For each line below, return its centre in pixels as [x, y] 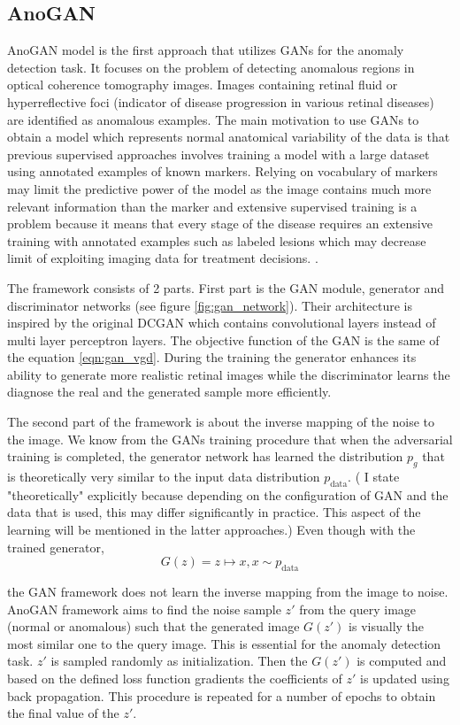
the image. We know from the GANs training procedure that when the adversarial [230, 439]
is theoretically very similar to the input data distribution [164, 477]
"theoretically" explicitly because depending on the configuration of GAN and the [228, 494]
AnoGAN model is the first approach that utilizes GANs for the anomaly [206, 50]
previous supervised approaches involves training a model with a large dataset [218, 154]
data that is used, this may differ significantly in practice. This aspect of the [214, 512]
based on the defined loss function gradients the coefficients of [175, 678]
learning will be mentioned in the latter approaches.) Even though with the [211, 530]
